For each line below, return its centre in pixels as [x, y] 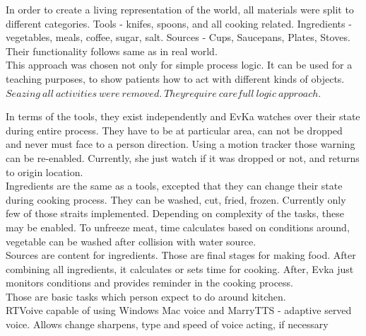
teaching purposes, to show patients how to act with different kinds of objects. [175, 78]
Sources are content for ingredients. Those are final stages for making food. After [181, 255]
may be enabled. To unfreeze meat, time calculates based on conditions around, [178, 227]
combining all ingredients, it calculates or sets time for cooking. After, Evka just [180, 268]
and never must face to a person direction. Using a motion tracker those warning [181, 144]
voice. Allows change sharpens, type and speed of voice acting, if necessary [167, 324]
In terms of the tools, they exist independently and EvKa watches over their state [183, 116]
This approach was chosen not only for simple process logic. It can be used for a [179, 65]
